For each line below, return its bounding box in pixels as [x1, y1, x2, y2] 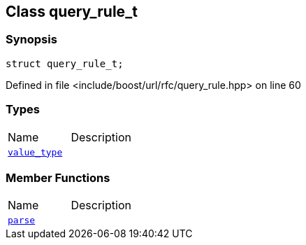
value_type [8, 146, 63, 157]
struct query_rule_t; [6, 57, 124, 69]
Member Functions [6, 170, 110, 185]
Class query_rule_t [6, 3, 138, 20]
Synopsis [6, 32, 57, 47]
